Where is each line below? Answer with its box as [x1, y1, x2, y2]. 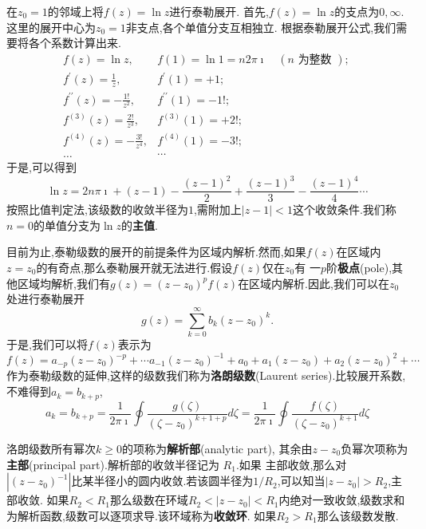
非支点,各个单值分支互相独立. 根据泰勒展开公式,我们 [125, 18, 396, 35]
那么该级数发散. [317, 507, 399, 523]
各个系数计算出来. [28, 34, 121, 51]
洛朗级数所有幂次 [6, 440, 96, 456]
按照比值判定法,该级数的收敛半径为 [6, 201, 188, 218]
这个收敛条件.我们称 [292, 201, 396, 218]
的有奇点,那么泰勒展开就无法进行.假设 [36, 259, 233, 276]
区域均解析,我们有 [17, 274, 110, 291]
